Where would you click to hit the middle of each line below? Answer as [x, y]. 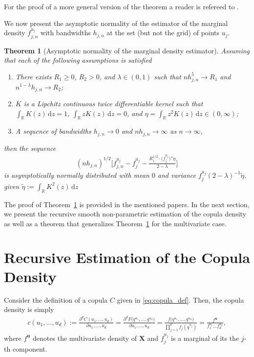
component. [30, 349]
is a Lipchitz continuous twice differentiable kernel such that [113, 103]
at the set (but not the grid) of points [163, 33]
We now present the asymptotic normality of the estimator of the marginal [116, 23]
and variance [177, 175]
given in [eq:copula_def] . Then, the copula [180, 299]
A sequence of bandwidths [53, 131]
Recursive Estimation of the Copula [127, 257]
